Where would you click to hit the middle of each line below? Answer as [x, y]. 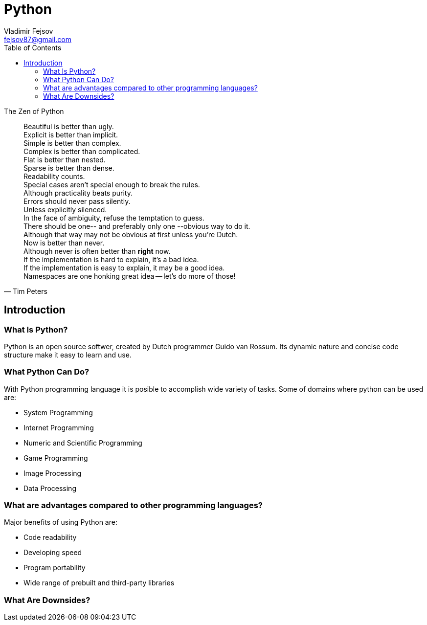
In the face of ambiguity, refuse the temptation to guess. [114, 218]
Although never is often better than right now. [97, 251]
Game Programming [56, 458]
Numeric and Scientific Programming [83, 443]
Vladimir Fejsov [29, 31]
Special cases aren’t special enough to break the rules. [112, 184]
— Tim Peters [26, 291]
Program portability [55, 568]
